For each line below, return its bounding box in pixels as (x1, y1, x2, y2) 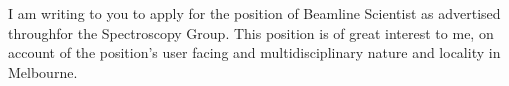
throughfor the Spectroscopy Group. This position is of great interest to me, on (8, 22, 494, 43)
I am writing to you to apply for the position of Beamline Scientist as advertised (8, 3, 501, 23)
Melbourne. (8, 61, 78, 82)
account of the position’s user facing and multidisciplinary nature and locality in (8, 42, 501, 63)
